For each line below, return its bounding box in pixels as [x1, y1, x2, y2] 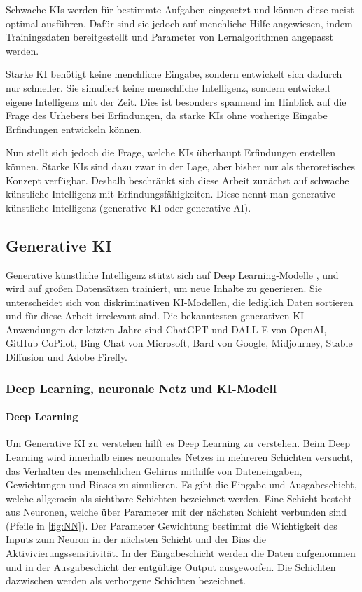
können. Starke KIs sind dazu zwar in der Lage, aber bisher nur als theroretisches [6, 158, 356, 173]
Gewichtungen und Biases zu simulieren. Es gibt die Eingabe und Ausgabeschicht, [6, 477, 357, 492]
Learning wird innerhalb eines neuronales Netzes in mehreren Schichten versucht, [6, 449, 354, 464]
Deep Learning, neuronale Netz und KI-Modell [6, 379, 277, 397]
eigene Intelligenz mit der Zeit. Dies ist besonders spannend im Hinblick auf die [6, 94, 347, 109]
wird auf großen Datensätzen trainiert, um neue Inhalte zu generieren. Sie [6, 281, 323, 296]
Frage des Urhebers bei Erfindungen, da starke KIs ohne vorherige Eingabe [6, 108, 328, 123]
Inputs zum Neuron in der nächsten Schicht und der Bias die [6, 532, 266, 546]
